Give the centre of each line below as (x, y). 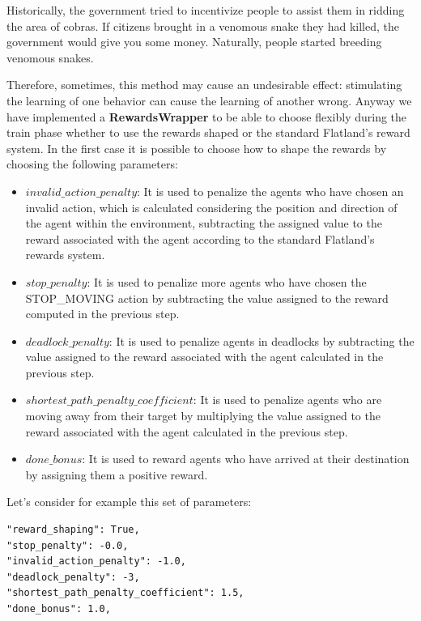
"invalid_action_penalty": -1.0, (96, 561)
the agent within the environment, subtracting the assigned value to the (204, 223)
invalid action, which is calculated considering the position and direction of (211, 207)
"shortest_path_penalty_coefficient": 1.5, (125, 593)
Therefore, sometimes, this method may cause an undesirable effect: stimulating (204, 85)
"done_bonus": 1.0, (59, 609)
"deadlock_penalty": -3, (73, 577)
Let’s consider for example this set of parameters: (129, 502)
